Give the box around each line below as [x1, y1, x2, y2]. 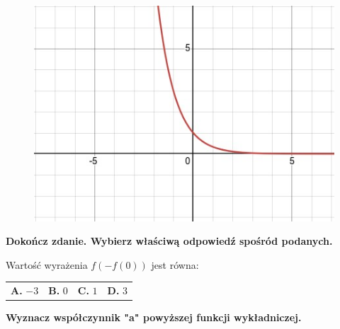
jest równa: [151, 257, 199, 272]
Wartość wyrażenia [6, 257, 88, 272]
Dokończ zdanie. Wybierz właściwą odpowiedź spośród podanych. [6, 233, 333, 248]
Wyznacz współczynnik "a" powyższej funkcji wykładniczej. [6, 310, 302, 325]
